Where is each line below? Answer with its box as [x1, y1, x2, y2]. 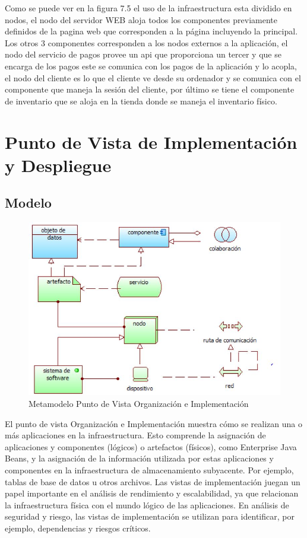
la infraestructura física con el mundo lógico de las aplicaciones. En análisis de [5, 498, 289, 511]
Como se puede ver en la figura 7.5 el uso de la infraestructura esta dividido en [5, 2, 292, 14]
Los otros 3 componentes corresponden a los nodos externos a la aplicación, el [5, 36, 288, 49]
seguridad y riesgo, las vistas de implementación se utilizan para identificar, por [5, 510, 295, 523]
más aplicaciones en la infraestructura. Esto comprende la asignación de [5, 429, 266, 441]
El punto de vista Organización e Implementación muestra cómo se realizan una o [5, 417, 303, 429]
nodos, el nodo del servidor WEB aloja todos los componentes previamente [5, 13, 278, 26]
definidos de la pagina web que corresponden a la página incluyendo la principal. [5, 25, 298, 37]
